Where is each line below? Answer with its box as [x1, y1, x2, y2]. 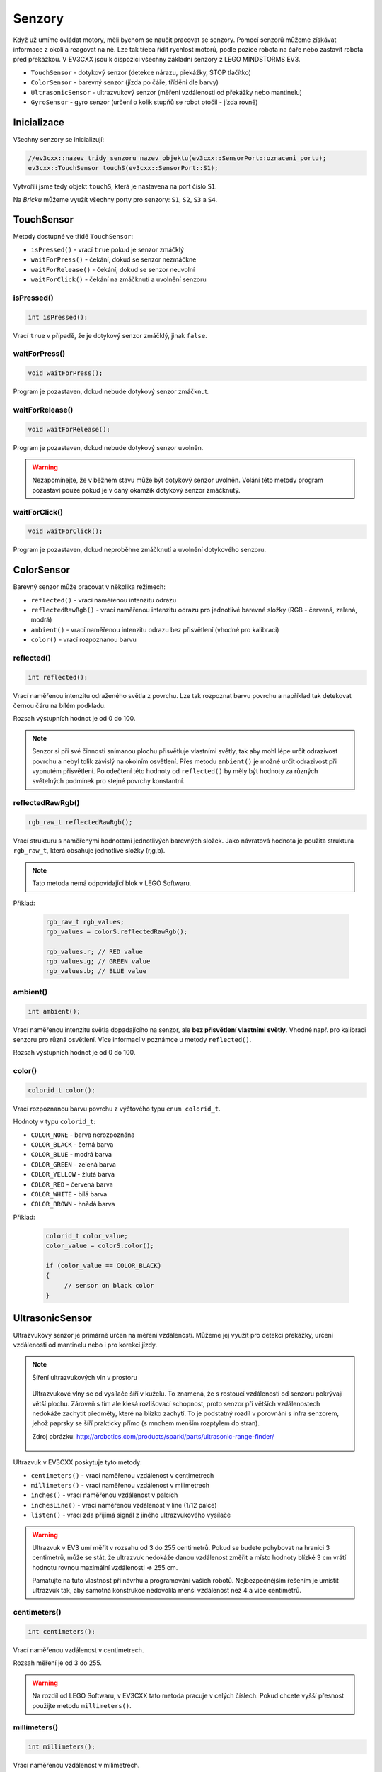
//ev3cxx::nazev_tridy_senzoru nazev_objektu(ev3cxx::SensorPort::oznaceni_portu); [28, 154, 327, 162]
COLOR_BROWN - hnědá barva [30, 1200, 115, 1209]
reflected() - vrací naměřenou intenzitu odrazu [30, 595, 177, 604]
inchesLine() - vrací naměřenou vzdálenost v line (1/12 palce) [30, 1501, 217, 1509]
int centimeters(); [28, 1627, 95, 1635]
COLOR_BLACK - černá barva [30, 1140, 114, 1149]
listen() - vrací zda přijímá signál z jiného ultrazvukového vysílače [30, 1510, 231, 1520]
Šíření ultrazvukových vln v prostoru [32, 1373, 137, 1381]
